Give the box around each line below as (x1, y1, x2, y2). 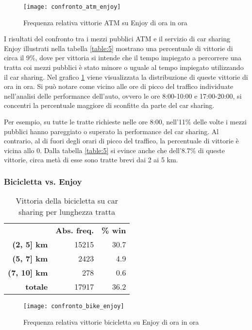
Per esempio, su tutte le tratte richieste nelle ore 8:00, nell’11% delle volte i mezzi (4, 117, 247, 126)
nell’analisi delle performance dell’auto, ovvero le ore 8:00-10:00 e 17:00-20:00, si (4, 90, 242, 101)
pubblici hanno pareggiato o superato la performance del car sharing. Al (4, 126, 219, 136)
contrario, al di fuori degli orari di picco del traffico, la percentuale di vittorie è (4, 136, 239, 146)
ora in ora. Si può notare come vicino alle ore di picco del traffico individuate (4, 81, 234, 91)
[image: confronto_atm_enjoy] (23, 3, 121, 10)
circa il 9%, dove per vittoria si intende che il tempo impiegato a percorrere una (4, 52, 242, 63)
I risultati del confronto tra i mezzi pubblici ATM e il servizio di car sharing (4, 34, 230, 44)
